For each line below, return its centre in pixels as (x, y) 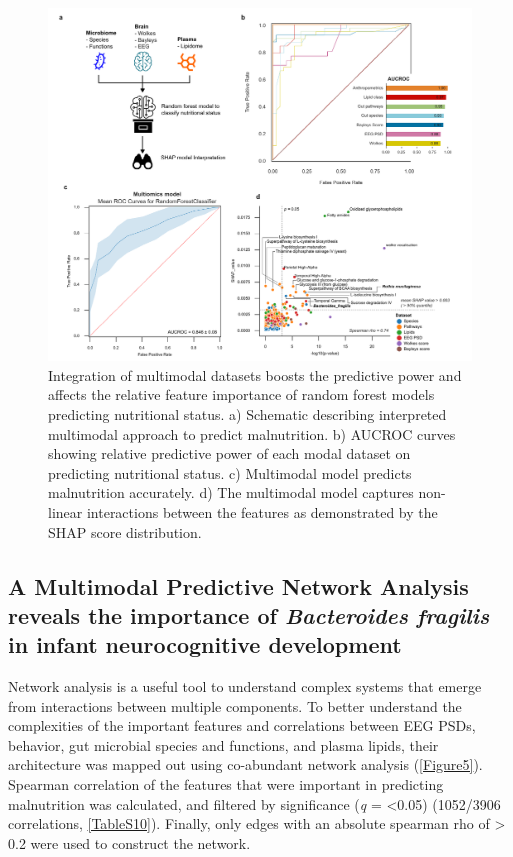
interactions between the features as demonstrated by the (262, 511)
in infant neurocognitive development (205, 644)
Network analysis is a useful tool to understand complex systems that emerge (245, 686)
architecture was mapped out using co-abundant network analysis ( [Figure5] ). (245, 764)
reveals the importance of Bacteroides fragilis (249, 614)
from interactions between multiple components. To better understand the (235, 705)
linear (65, 511)
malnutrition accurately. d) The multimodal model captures (231, 492)
